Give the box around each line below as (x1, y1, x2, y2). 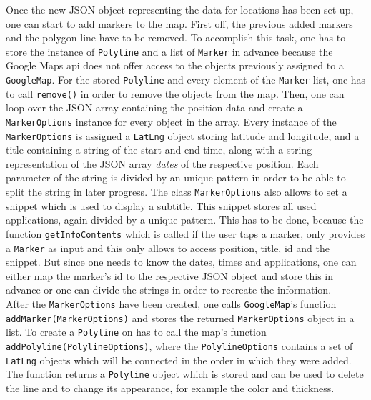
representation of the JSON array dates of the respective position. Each (6, 156, 319, 171)
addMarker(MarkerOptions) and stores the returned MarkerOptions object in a (6, 310, 355, 325)
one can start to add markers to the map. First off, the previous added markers (6, 16, 353, 31)
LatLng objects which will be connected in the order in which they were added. (6, 352, 352, 367)
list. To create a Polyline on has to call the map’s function (6, 324, 267, 339)
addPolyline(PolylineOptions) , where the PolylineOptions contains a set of (6, 338, 353, 353)
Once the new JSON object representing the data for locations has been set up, (6, 2, 354, 16)
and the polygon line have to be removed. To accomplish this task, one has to (6, 30, 346, 45)
